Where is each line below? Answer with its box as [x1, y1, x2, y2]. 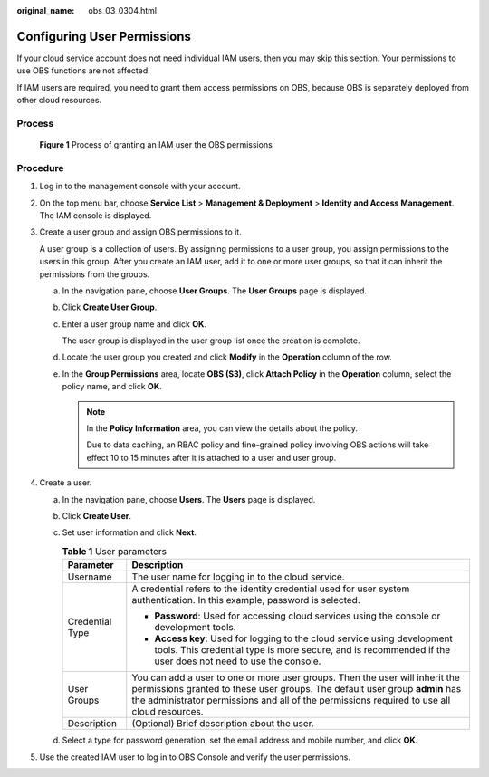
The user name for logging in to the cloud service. [131, 571, 345, 583]
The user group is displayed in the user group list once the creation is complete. [62, 335, 360, 346]
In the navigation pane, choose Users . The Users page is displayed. [62, 494, 316, 504]
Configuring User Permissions [16, 28, 192, 44]
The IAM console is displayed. [39, 209, 152, 221]
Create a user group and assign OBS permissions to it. [39, 226, 242, 237]
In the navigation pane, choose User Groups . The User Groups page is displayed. [62, 285, 367, 296]
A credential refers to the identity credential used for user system [131, 582, 410, 595]
